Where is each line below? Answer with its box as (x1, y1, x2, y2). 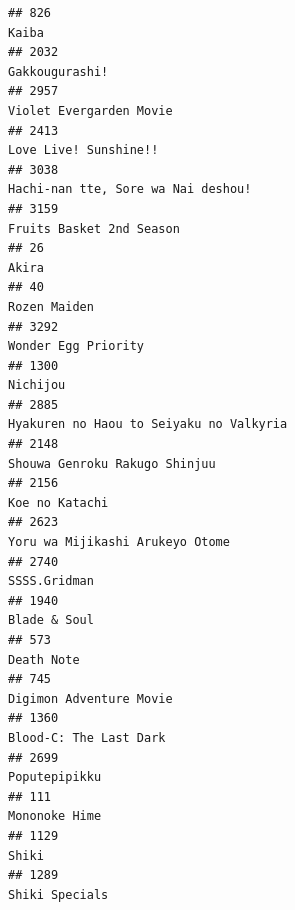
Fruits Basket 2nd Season (8, 221, 180, 236)
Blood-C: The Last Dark (8, 730, 166, 745)
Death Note (8, 652, 80, 667)
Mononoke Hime (8, 809, 102, 824)
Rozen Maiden (8, 299, 94, 314)
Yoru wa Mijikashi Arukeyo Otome (8, 535, 230, 550)
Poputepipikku (8, 770, 102, 785)
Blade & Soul (8, 613, 94, 628)
